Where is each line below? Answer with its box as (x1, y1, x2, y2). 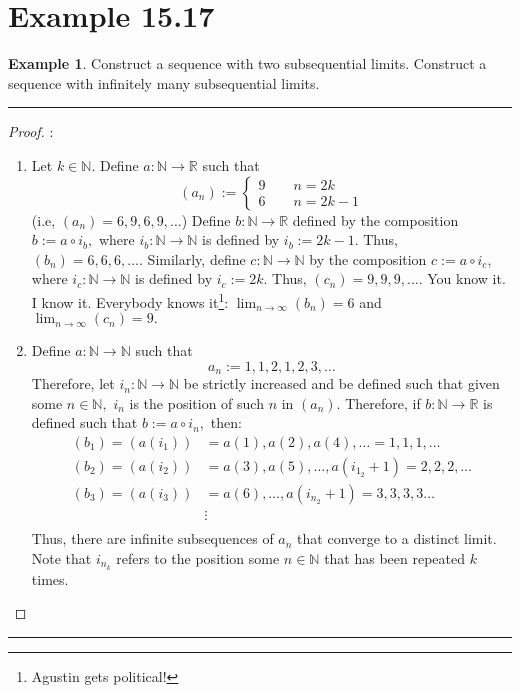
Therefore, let (31, 373, 115, 394)
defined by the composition (292, 209, 459, 230)
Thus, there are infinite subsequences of (31, 528, 274, 549)
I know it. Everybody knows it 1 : (31, 288, 229, 312)
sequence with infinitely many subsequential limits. (8, 72, 320, 93)
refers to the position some (116, 547, 280, 568)
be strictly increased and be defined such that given (183, 373, 500, 394)
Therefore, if (345, 392, 421, 413)
